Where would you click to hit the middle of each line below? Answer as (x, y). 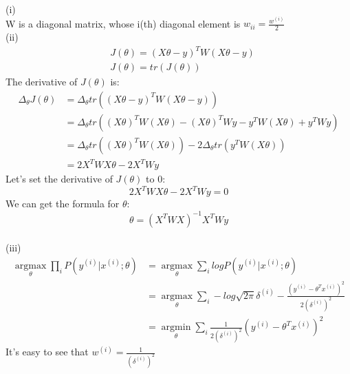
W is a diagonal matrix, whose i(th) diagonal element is (123, 23)
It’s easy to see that (47, 352)
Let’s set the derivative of (59, 179)
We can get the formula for (63, 204)
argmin (176, 328)
